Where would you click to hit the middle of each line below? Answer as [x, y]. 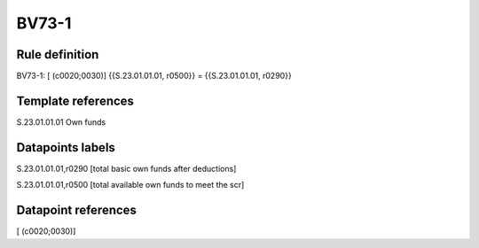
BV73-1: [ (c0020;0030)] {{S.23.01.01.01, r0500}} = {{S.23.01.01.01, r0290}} [154, 76]
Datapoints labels [66, 147]
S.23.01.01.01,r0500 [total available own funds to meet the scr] [130, 185]
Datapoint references [77, 210]
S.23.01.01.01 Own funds [61, 122]
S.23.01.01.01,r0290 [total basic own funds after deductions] [126, 168]
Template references [75, 101]
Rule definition [58, 54]
